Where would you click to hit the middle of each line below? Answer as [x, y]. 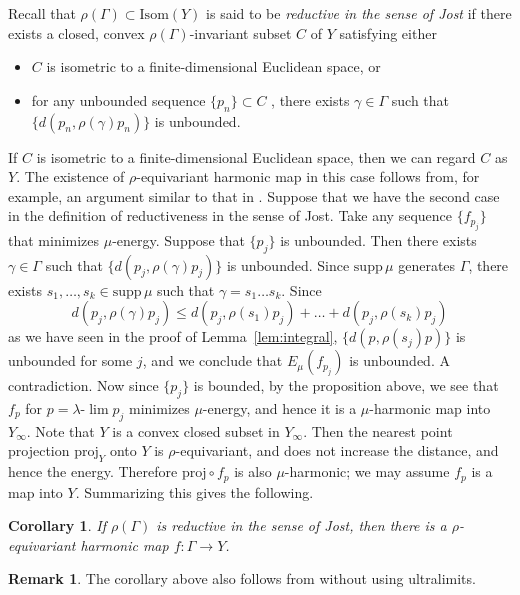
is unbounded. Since [288, 264]
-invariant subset [240, 32]
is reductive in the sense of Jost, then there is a [301, 525]
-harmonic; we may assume [367, 471]
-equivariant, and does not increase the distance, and [337, 450]
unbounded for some [70, 360]
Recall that [42, 13]
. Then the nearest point [378, 430]
